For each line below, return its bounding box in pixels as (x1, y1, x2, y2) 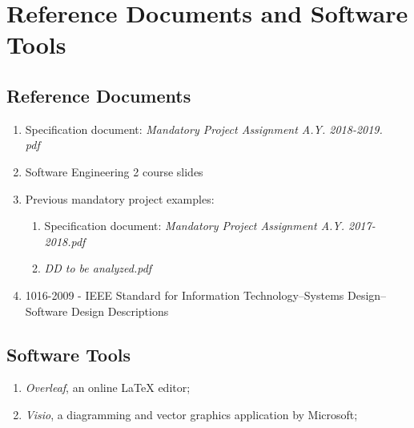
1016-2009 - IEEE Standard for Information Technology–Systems (25, 286, 344, 303)
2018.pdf (44, 232, 86, 249)
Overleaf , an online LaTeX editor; (25, 379, 191, 396)
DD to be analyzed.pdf (44, 260, 152, 277)
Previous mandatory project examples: (25, 190, 215, 207)
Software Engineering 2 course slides (25, 163, 203, 180)
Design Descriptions (71, 302, 169, 319)
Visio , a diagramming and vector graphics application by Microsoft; (25, 406, 358, 422)
